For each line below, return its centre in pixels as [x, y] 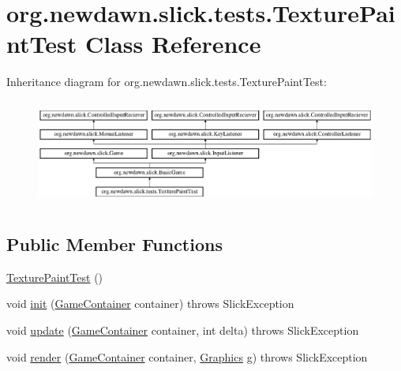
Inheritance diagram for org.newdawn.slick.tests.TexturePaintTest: [167, 82]
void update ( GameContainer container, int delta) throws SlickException [183, 330]
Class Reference [173, 44]
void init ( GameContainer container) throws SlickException [150, 304]
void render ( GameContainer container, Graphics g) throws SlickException [187, 356]
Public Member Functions [114, 244]
